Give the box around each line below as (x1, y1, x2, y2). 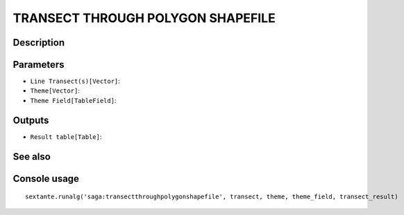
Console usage (12, 173, 80, 185)
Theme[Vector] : (30, 86, 80, 95)
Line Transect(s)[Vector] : (30, 77, 121, 86)
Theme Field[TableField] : (30, 96, 117, 104)
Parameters (12, 59, 65, 71)
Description (12, 37, 65, 48)
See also (12, 151, 51, 162)
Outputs (12, 114, 49, 126)
